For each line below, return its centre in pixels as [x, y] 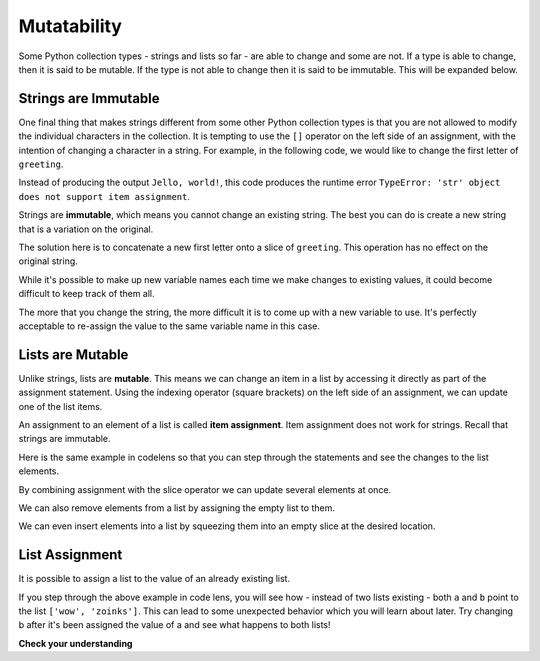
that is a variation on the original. [86, 229]
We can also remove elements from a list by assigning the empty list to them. [176, 507]
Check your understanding [75, 643]
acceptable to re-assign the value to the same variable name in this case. [169, 326]
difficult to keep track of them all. [86, 294]
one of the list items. [60, 406]
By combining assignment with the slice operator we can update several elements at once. [205, 489]
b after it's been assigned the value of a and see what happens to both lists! [174, 625]
